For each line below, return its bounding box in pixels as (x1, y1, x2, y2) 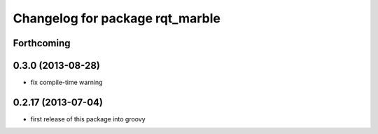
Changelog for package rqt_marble (13, 11, 220, 26)
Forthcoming (13, 37, 71, 49)
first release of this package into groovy (30, 114, 146, 123)
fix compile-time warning (30, 78, 103, 87)
